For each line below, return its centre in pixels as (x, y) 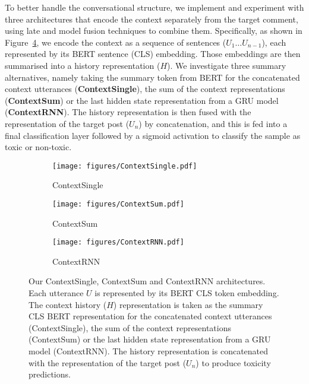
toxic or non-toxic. (38, 147)
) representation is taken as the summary (188, 304)
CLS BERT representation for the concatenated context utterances (150, 316)
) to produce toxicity (233, 362)
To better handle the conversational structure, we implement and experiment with (154, 7)
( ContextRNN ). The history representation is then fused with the (128, 112)
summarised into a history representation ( (83, 65)
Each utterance (56, 293)
